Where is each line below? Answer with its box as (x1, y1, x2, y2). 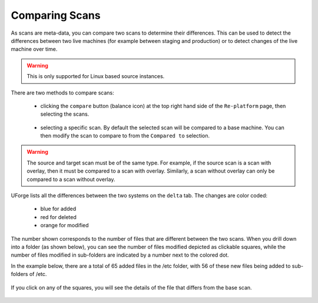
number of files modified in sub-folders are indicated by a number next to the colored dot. (11, 251, 229, 258)
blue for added (40, 206, 77, 213)
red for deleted (40, 213, 77, 220)
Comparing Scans (11, 9, 101, 22)
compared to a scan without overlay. (26, 176, 115, 183)
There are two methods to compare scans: (11, 89, 114, 96)
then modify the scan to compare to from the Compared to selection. (40, 132, 210, 139)
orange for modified (40, 222, 89, 229)
